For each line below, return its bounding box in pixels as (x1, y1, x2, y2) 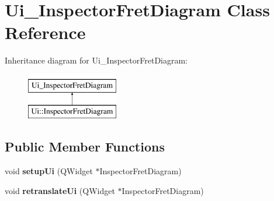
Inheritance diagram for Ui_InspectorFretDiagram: (5, 54, 188, 66)
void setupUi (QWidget (5, 165, 93, 177)
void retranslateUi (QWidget (5, 184, 115, 196)
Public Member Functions (5, 137, 165, 156)
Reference (5, 20, 86, 44)
